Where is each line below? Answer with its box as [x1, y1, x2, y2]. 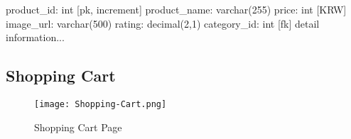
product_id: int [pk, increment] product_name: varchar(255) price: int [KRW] [6, 2, 347, 16]
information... [6, 30, 65, 45]
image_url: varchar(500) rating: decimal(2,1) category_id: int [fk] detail [6, 16, 320, 30]
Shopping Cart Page [34, 119, 122, 134]
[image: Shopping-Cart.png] [34, 99, 167, 109]
